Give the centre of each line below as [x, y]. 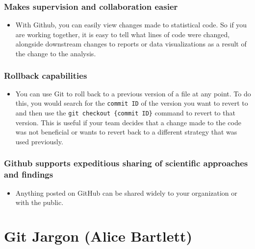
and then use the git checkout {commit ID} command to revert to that [125, 113]
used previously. [39, 141]
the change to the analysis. [56, 53]
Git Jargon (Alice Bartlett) [98, 236]
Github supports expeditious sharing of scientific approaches [126, 163]
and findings [29, 174]
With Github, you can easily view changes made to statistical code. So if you [131, 25]
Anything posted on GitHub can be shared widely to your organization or [126, 192]
